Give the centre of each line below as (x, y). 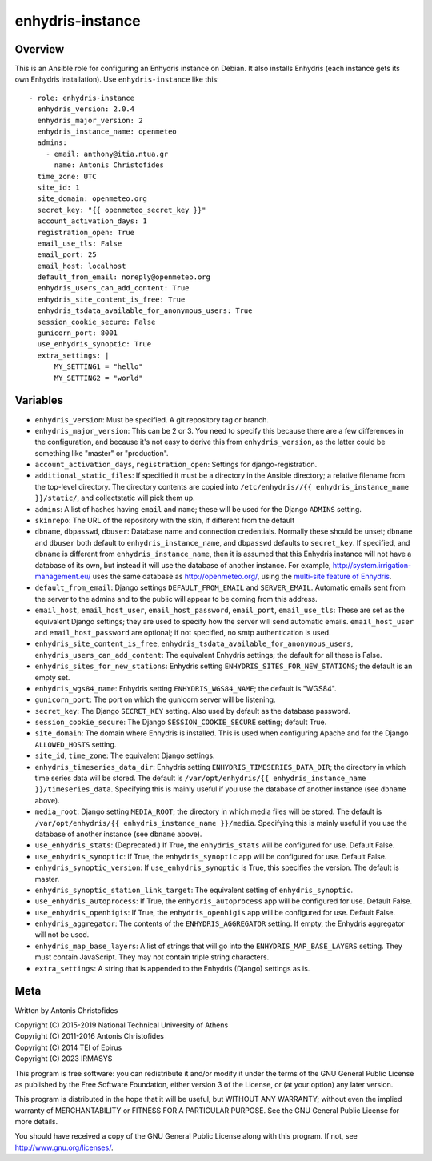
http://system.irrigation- (372, 565)
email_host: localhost (82, 266)
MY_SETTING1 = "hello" (98, 367)
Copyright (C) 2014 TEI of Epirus (68, 1047)
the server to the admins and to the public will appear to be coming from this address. (176, 599)
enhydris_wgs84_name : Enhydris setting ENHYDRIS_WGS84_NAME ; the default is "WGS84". (186, 688)
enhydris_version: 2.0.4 (86, 109)
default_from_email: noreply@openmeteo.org (124, 277)
